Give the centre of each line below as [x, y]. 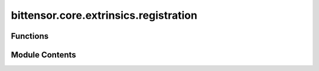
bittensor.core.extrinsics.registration [104, 15]
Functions [30, 36]
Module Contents [43, 55]
